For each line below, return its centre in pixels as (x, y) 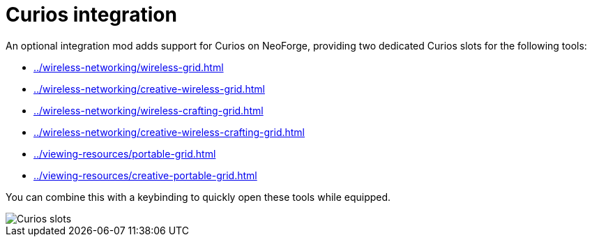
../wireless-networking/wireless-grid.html (129, 67)
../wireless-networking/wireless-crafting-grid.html (149, 110)
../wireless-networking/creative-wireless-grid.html (149, 89)
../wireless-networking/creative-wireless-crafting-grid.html (169, 132)
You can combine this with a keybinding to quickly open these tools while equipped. (198, 197)
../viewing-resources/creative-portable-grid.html (145, 175)
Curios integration (91, 15)
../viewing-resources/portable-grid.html (125, 153)
